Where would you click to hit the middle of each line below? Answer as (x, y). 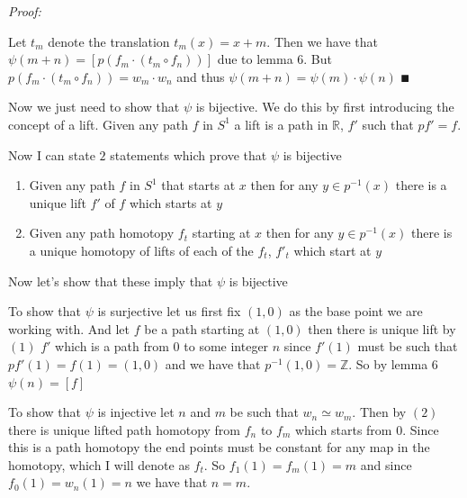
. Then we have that (323, 41)
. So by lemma (388, 363)
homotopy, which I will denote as (99, 464)
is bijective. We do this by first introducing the (325, 107)
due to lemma (255, 59)
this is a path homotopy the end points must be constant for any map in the (219, 447)
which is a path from (112, 346)
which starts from (343, 429)
